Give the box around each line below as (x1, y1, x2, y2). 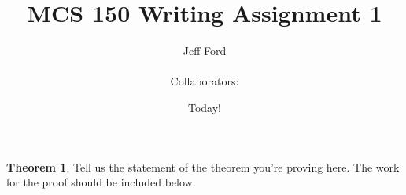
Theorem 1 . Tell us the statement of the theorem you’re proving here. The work (6, 158, 400, 175)
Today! (187, 99, 221, 115)
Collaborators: (170, 73, 239, 89)
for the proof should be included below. (6, 174, 196, 190)
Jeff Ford (183, 42, 227, 59)
